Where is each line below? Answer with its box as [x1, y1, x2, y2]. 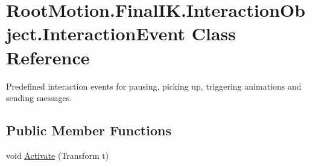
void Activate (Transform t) [6, 149, 109, 161]
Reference [6, 45, 90, 69]
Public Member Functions [6, 121, 171, 140]
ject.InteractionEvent [6, 21, 186, 46]
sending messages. [6, 91, 72, 104]
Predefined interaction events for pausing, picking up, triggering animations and [6, 79, 302, 92]
